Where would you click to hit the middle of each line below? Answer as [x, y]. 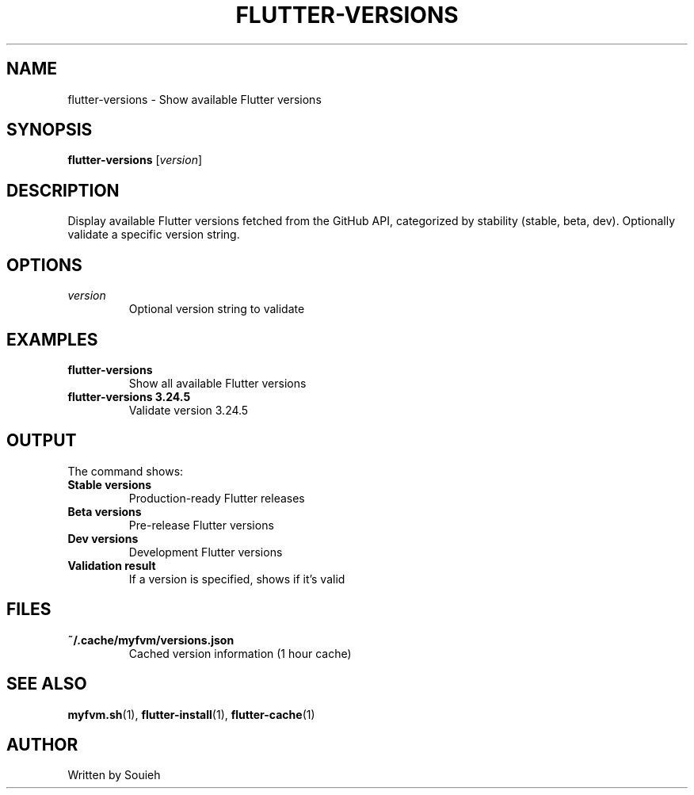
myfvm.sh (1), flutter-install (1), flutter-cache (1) [191, 714]
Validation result [112, 565]
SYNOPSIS [50, 130]
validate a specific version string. [154, 235]
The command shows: [126, 471]
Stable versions [110, 484]
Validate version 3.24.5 [189, 410]
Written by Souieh [114, 775]
